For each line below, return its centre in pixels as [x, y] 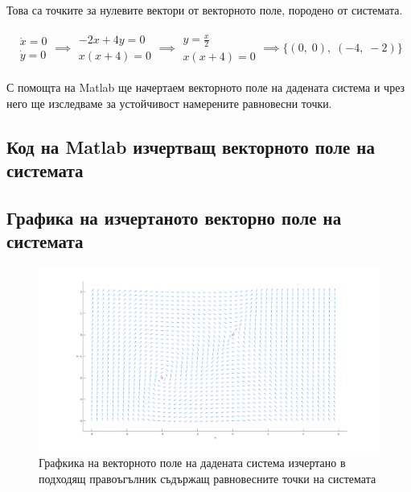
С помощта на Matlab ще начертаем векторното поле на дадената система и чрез [206, 87]
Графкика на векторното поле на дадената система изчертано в [192, 463]
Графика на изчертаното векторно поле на [174, 217]
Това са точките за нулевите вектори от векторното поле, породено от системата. [205, 10]
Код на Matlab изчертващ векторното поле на [191, 146]
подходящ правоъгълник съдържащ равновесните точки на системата [208, 478]
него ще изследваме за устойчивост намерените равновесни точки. [169, 103]
